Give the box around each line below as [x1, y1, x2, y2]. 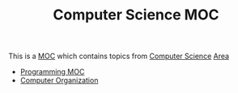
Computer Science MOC [53, 6, 219, 24]
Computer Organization [19, 75, 99, 86]
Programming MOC [19, 67, 85, 77]
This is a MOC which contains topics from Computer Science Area [8, 51, 229, 61]
